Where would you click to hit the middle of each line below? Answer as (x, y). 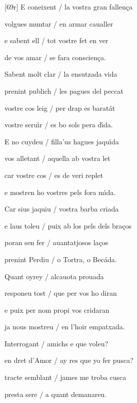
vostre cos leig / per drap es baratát (60, 108)
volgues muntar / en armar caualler (59, 23)
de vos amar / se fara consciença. (55, 57)
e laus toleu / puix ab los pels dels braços (68, 225)
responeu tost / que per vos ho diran (61, 293)
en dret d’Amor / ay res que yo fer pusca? (69, 360)
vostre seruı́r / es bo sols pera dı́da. (59, 125)
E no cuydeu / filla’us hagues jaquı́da (62, 141)
